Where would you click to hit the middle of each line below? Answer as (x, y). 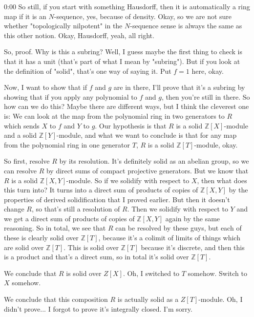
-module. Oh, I (221, 299)
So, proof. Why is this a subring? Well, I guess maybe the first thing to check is (123, 52)
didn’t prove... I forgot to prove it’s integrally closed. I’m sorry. (98, 308)
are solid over (24, 247)
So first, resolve (27, 161)
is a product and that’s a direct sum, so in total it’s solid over (96, 257)
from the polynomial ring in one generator (67, 144)
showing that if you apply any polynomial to (71, 96)
